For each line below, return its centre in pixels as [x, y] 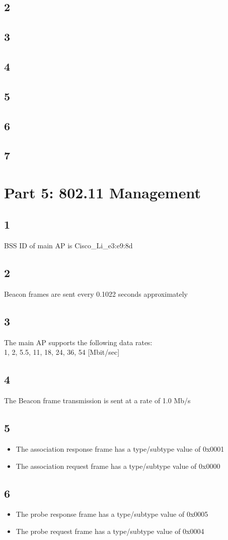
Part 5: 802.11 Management [102, 192]
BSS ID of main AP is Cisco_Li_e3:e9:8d [68, 246]
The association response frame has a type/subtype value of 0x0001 [120, 449]
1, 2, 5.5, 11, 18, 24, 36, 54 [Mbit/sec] [62, 352]
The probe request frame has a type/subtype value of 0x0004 [110, 531]
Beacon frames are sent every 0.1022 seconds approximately [96, 294]
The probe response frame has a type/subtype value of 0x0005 [112, 514]
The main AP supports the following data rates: [78, 342]
